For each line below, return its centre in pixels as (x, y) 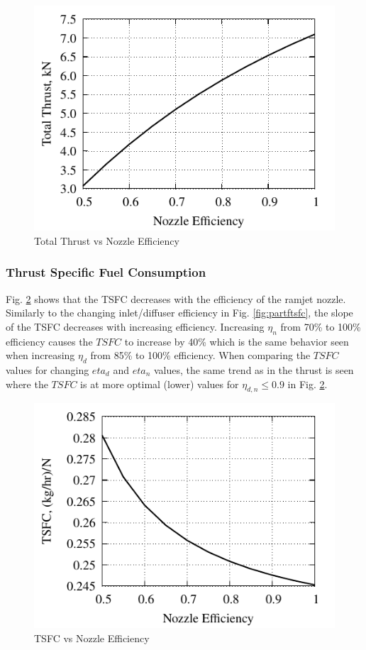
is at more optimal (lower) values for (160, 384)
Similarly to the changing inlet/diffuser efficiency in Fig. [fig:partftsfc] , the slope (179, 313)
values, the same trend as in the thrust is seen (254, 369)
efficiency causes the (49, 341)
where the (27, 384)
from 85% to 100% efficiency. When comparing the (200, 355)
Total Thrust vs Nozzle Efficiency (107, 240)
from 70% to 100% (321, 326)
